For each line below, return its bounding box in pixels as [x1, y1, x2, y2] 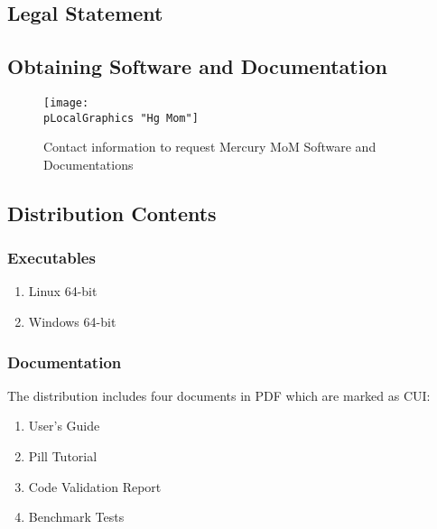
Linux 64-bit [28, 282, 98, 301]
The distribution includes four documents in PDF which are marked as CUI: [7, 385, 431, 404]
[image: [43, 96, 89, 109]
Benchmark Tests [28, 507, 125, 526]
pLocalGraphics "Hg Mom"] [43, 111, 199, 125]
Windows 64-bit [28, 312, 116, 331]
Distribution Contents [7, 199, 217, 227]
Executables [7, 246, 96, 269]
